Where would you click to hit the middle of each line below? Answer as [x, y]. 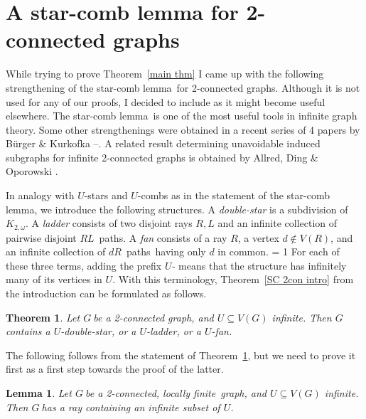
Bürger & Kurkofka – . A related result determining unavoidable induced [163, 143]
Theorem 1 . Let [43, 317]
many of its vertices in [54, 279]
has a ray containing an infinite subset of [131, 407]
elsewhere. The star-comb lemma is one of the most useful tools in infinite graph [182, 116]
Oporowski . [32, 171]
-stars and [106, 195]
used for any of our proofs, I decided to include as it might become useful [166, 101]
